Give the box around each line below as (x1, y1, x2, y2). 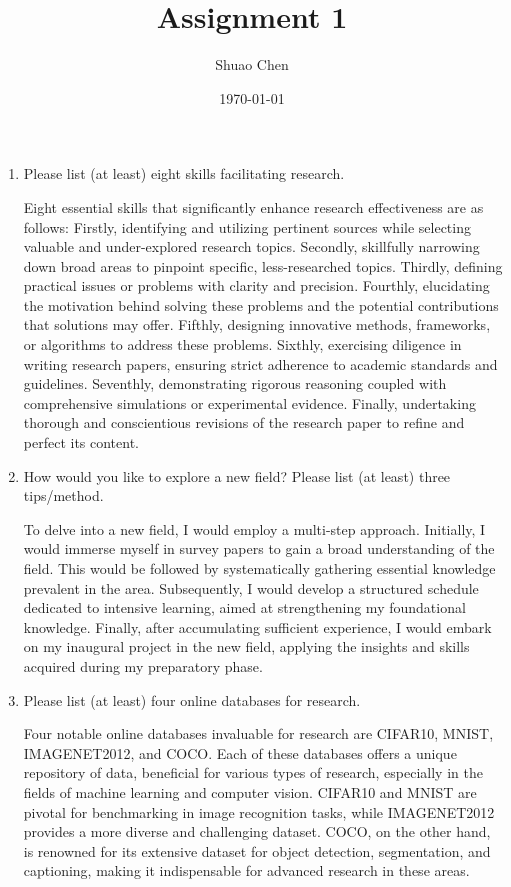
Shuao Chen (215, 54, 289, 75)
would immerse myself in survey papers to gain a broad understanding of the (23, 538, 495, 559)
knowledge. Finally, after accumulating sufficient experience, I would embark (23, 616, 492, 637)
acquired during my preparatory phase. (23, 655, 263, 676)
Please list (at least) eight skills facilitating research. (23, 163, 345, 184)
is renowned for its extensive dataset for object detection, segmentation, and (23, 840, 491, 861)
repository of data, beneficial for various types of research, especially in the (23, 762, 483, 783)
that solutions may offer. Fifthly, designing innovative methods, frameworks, (23, 314, 491, 335)
